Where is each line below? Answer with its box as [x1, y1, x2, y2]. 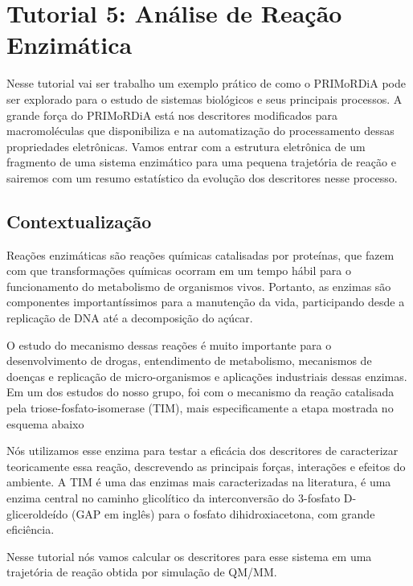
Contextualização [6, 208, 152, 233]
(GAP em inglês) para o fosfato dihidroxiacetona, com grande [71, 505, 375, 522]
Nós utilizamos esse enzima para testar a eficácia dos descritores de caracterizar [6, 442, 399, 459]
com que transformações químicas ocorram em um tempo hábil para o [6, 262, 351, 279]
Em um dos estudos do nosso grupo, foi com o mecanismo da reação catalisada [6, 383, 395, 400]
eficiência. [6, 521, 55, 538]
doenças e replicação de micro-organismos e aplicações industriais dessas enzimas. [6, 367, 407, 384]
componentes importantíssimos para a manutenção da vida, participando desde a [6, 293, 405, 310]
